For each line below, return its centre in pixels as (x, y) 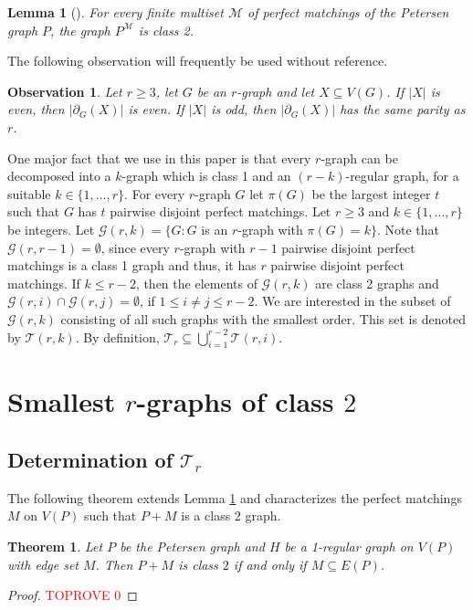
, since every (135, 247)
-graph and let (276, 91)
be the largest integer (371, 193)
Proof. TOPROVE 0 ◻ (73, 595)
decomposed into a (59, 176)
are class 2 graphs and (377, 283)
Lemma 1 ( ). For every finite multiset (116, 12)
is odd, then (244, 109)
